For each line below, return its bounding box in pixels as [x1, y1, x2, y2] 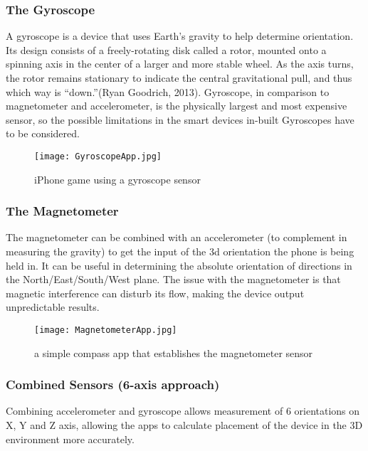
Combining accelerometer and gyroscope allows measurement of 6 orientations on [6, 403, 360, 418]
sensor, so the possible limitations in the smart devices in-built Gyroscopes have [6, 112, 354, 127]
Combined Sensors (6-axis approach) [6, 376, 220, 393]
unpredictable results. [6, 299, 100, 314]
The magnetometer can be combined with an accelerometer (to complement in [6, 230, 347, 245]
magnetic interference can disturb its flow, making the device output [6, 285, 305, 300]
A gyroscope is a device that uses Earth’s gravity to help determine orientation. [6, 28, 354, 43]
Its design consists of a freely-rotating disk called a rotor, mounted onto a [6, 42, 327, 57]
